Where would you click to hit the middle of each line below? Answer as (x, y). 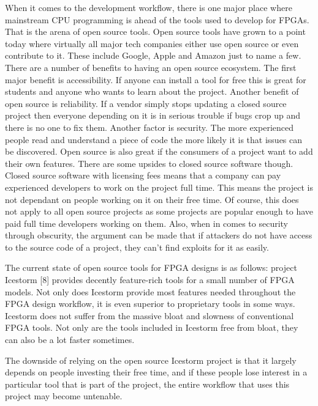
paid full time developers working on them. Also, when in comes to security (147, 223)
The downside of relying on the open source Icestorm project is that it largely (151, 360)
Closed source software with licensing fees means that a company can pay (143, 175)
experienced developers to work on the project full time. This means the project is (159, 187)
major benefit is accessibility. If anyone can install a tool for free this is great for (156, 79)
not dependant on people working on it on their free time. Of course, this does (152, 199)
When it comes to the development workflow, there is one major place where (149, 7)
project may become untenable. (64, 396)
